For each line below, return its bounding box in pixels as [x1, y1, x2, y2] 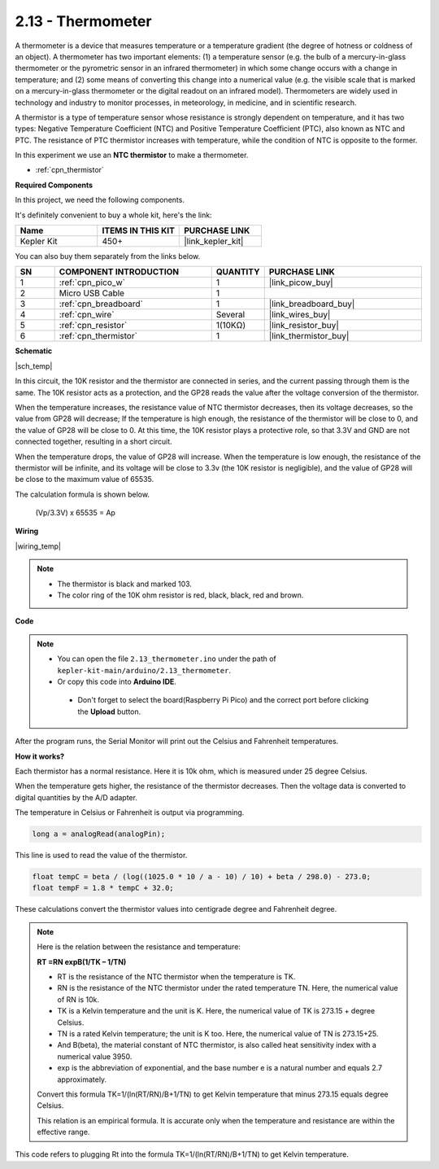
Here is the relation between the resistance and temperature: [37, 942, 241, 952]
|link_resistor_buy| [268, 320, 339, 331]
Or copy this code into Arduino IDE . [57, 676, 176, 686]
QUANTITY [215, 266, 260, 278]
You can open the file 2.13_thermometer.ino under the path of [57, 654, 276, 663]
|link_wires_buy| [268, 309, 331, 321]
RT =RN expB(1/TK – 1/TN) [37, 957, 127, 966]
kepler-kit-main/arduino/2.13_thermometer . [57, 665, 232, 675]
